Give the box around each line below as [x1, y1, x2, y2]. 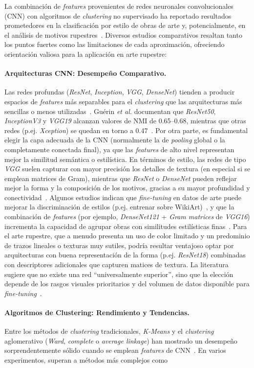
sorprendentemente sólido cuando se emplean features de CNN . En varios [4, 345, 226, 355]
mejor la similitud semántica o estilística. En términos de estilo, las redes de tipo [4, 154, 246, 164]
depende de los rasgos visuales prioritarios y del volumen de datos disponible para [4, 278, 250, 289]
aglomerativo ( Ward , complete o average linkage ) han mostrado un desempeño [4, 335, 237, 345]
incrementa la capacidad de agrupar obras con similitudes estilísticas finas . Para [4, 221, 247, 231]
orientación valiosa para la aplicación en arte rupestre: [4, 48, 167, 59]
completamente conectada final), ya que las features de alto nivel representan [4, 144, 234, 154]
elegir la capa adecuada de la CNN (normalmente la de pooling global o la [4, 135, 225, 145]
